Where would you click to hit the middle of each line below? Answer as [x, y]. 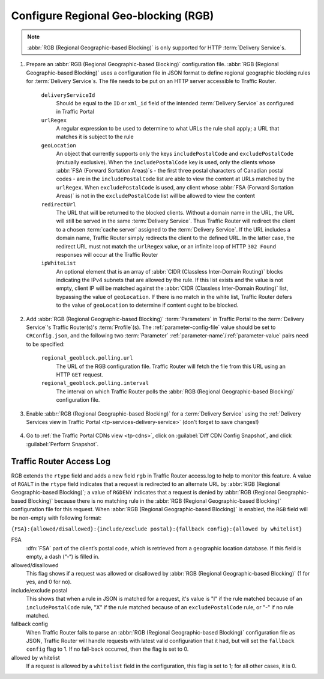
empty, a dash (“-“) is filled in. [63, 557]
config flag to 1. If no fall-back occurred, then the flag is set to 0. [107, 649]
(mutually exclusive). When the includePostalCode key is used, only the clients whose [166, 162]
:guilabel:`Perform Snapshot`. [62, 444]
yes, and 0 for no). [49, 582]
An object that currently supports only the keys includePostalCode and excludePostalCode [175, 154]
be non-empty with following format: [56, 518]
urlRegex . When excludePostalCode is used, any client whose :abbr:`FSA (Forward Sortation [175, 187]
